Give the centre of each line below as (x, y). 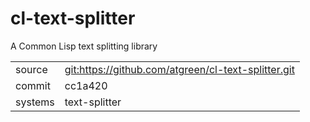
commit (33, 85)
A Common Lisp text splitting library (84, 46)
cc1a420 (86, 85)
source (31, 69)
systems (35, 102)
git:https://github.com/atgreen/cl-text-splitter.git (179, 69)
